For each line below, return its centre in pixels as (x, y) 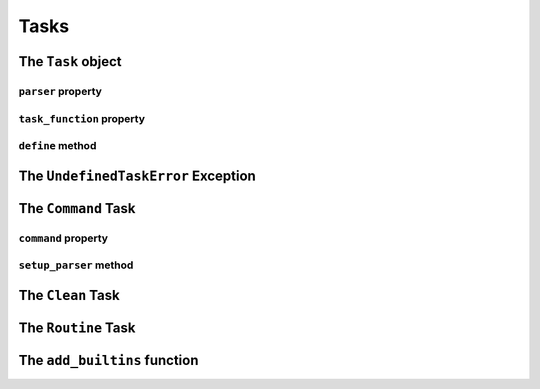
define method (57, 146)
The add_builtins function (108, 360)
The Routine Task (77, 327)
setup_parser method (76, 265)
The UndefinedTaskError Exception (137, 175)
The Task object (70, 61)
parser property (60, 91)
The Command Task (77, 208)
